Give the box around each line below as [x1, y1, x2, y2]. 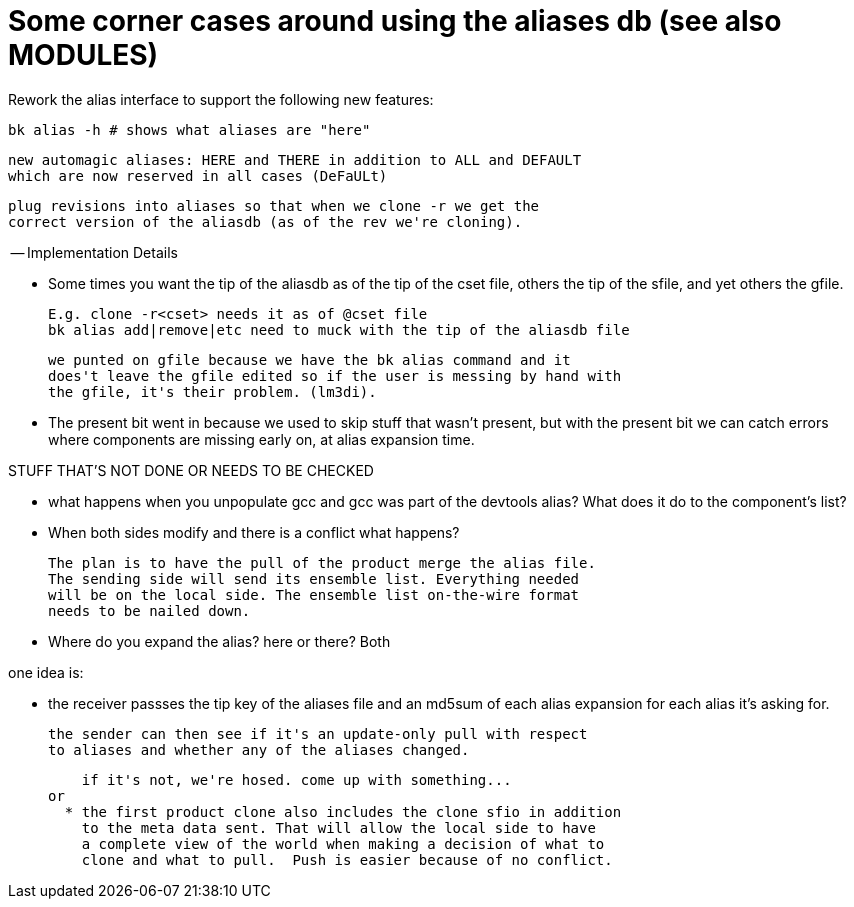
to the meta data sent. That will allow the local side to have [81, 819, 596, 836]
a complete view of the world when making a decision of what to [81, 835, 605, 852]
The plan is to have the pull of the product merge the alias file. [48, 554, 596, 571]
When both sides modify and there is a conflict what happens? [48, 523, 460, 541]
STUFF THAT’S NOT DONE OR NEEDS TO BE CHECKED [8, 461, 374, 479]
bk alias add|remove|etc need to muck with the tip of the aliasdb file [48, 321, 630, 338]
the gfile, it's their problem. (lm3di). [48, 383, 377, 400]
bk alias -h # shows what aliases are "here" [8, 121, 371, 138]
